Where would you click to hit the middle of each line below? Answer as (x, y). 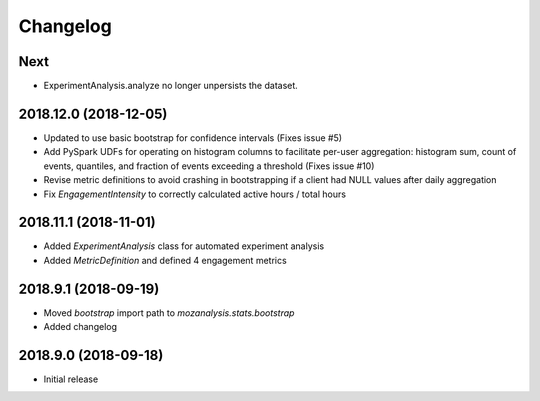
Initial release (71, 379)
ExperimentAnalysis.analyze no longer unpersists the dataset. (171, 86)
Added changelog (80, 327)
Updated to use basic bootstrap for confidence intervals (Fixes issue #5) (193, 137)
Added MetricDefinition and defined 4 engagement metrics (165, 260)
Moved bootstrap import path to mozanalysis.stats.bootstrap (169, 312)
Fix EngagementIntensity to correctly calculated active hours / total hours (195, 194)
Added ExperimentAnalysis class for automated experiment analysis (184, 246)
